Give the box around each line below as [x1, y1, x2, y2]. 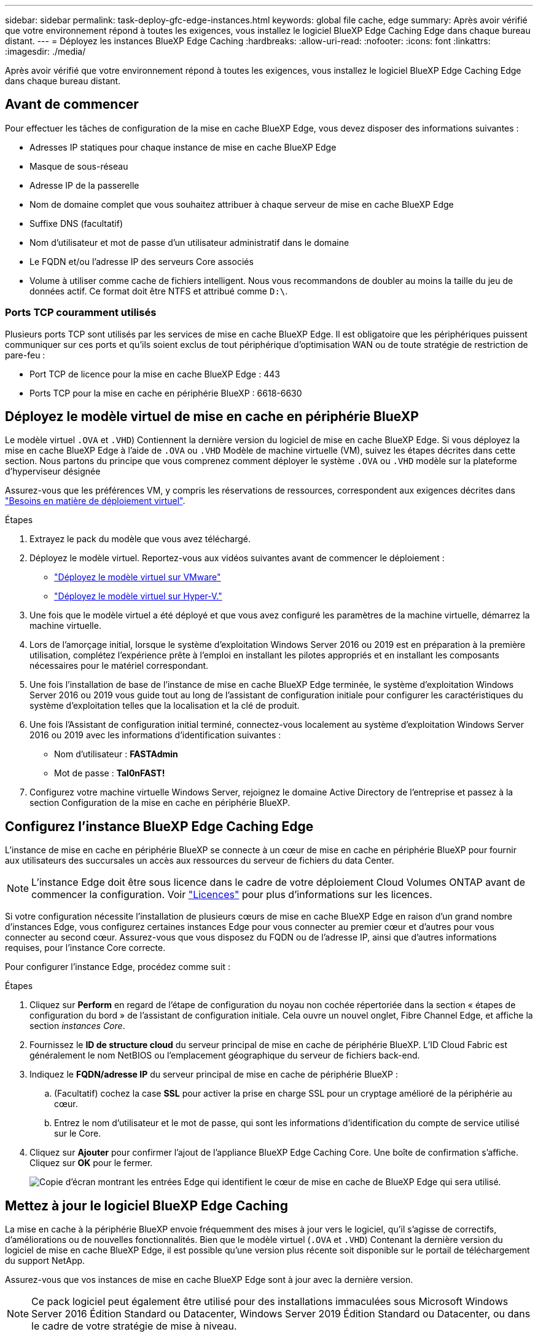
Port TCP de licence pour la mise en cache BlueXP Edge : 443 [29, 368, 280, 379]
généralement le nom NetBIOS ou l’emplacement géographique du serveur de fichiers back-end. [29, 1050, 420, 1061]
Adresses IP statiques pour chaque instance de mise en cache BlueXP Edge [29, 141, 337, 152]
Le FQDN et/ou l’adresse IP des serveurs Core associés [29, 256, 254, 267]
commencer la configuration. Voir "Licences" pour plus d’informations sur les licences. [31, 888, 432, 901]
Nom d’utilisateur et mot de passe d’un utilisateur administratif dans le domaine [29, 237, 349, 248]
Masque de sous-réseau [29, 160, 128, 172]
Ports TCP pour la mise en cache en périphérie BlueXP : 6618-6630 [29, 387, 302, 398]
